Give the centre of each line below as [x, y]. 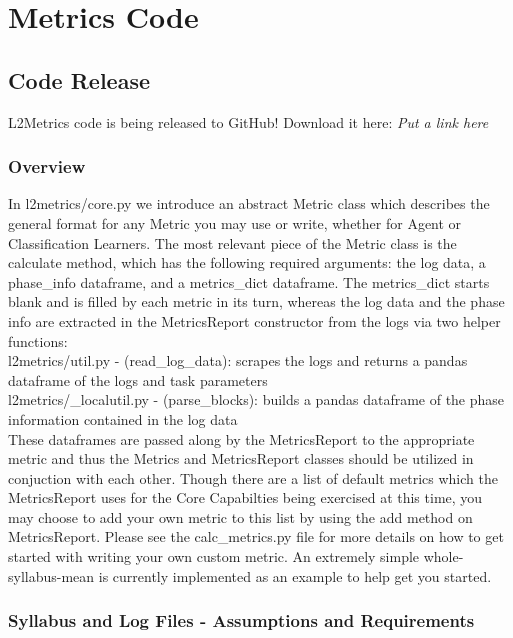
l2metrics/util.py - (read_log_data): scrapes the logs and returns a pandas [238, 360]
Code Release [79, 79]
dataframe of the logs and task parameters [138, 379]
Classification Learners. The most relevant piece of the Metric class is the [232, 242]
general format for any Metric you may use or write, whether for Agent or [235, 222]
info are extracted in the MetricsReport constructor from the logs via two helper [254, 320]
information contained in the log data [123, 418]
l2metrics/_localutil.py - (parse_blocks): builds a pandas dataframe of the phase [256, 399]
